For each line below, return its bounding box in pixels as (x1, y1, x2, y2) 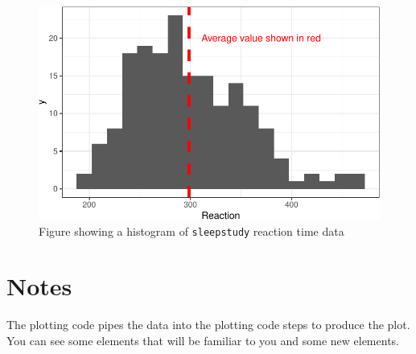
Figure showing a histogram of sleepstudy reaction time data (39, 222, 344, 239)
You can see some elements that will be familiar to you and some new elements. (6, 331, 399, 348)
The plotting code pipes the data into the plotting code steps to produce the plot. (6, 316, 410, 333)
